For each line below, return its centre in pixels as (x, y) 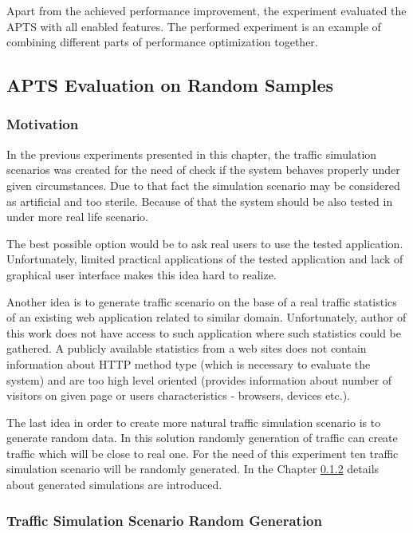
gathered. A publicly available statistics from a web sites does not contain (187, 348)
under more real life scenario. (77, 217)
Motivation (43, 124)
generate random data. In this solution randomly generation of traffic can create (202, 438)
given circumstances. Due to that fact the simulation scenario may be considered (203, 185)
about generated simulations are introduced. (114, 485)
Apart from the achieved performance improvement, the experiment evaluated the (206, 10)
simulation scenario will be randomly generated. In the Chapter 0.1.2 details (193, 469)
